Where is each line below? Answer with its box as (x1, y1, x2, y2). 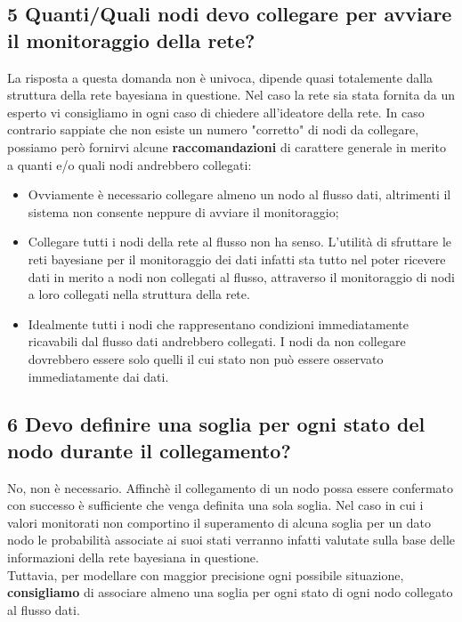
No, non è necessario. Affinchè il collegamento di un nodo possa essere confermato (7, 478, 454, 497)
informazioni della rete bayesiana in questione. (7, 548, 259, 567)
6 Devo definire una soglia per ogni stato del (7, 410, 426, 438)
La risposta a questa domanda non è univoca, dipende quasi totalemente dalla (7, 68, 434, 86)
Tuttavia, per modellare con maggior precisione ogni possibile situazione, (7, 565, 404, 584)
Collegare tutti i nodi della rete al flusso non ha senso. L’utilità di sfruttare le (28, 232, 451, 251)
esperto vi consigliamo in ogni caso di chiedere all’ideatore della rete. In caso (7, 102, 425, 121)
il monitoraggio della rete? (7, 26, 255, 53)
